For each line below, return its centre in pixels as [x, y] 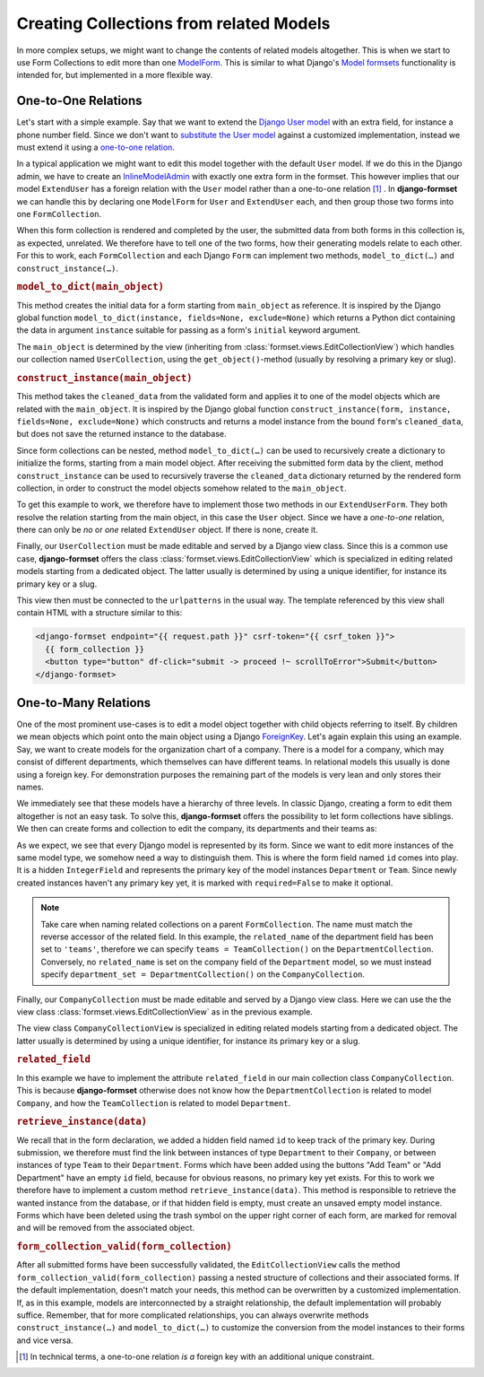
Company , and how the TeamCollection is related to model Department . [154, 1102]
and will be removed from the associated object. [106, 1228]
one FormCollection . [59, 214]
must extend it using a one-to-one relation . [95, 147]
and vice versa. [45, 1340]
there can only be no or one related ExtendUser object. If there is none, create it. [167, 530]
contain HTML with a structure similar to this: [99, 613]
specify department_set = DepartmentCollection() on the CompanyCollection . [203, 974]
